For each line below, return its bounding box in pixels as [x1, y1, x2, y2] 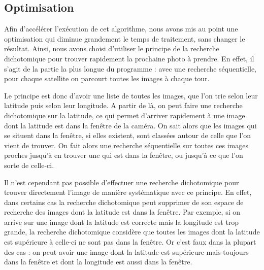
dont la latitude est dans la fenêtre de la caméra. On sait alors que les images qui [4, 120, 257, 130]
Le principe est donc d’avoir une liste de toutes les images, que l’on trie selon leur [4, 90, 258, 100]
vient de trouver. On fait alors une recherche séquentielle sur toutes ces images [4, 140, 248, 150]
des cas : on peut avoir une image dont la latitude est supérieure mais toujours [4, 246, 249, 257]
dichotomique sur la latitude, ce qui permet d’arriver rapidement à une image [4, 110, 245, 120]
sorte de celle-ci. [4, 159, 54, 170]
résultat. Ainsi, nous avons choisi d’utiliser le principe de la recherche [4, 43, 219, 54]
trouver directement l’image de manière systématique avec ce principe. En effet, [4, 187, 252, 197]
